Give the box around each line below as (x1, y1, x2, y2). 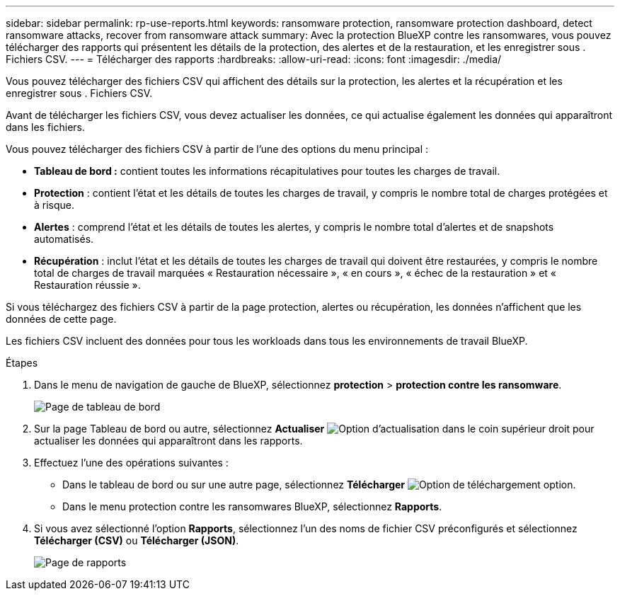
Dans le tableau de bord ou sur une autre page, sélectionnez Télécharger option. (62, 478, 576, 491)
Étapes (6, 357, 38, 369)
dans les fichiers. (6, 121, 86, 133)
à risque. (34, 199, 75, 211)
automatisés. (34, 233, 94, 245)
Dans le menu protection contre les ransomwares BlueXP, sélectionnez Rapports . (62, 500, 442, 512)
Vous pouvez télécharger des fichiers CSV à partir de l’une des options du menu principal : (6, 143, 429, 155)
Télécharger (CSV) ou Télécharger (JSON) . (34, 534, 239, 546)
